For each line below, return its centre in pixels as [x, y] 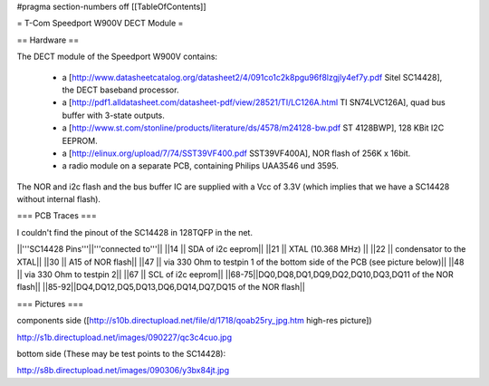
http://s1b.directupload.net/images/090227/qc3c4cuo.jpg [125, 337]
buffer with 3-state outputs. [113, 115]
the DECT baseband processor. [120, 90]
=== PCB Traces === [57, 216]
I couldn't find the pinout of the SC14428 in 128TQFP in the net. [135, 232]
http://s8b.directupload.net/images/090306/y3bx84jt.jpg [123, 371]
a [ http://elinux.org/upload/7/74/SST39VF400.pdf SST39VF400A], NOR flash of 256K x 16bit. [236, 153]
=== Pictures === [50, 304]
